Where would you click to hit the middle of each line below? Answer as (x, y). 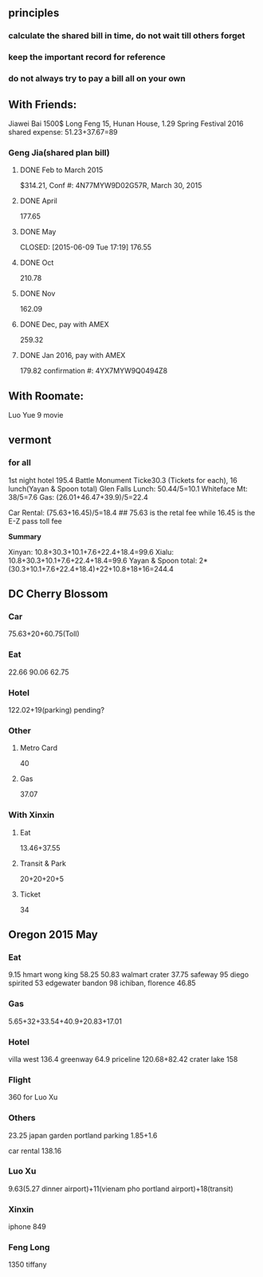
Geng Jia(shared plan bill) (59, 152)
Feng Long (29, 1248)
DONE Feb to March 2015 (61, 170)
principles (34, 13)
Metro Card (39, 748)
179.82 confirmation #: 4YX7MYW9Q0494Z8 (94, 371)
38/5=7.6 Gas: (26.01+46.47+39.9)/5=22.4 (79, 497)
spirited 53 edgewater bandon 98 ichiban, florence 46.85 (102, 983)
